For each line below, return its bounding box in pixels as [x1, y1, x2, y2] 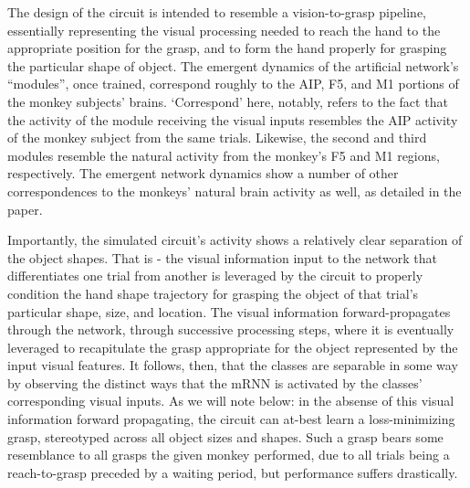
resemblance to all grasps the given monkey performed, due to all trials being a [7, 445, 450, 464]
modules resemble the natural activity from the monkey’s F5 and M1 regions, [7, 145, 440, 164]
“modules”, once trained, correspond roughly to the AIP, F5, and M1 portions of [7, 74, 459, 93]
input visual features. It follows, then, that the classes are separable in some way [7, 355, 458, 375]
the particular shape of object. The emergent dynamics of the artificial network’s [7, 56, 459, 75]
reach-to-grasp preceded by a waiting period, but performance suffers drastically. [7, 462, 458, 482]
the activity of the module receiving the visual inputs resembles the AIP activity [7, 110, 458, 129]
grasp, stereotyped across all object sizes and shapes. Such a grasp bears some [7, 427, 444, 446]
